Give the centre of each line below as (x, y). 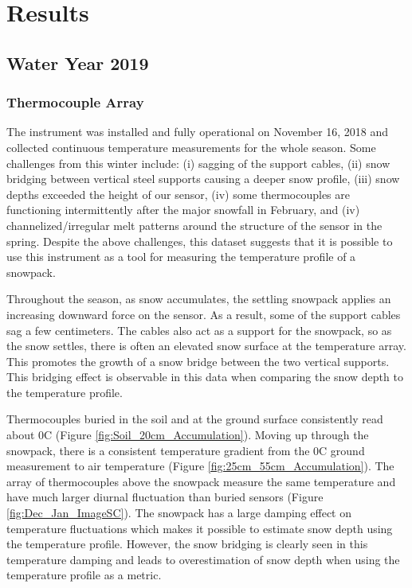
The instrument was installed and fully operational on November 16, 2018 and (198, 132)
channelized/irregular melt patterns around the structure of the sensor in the (194, 225)
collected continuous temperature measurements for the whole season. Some (191, 147)
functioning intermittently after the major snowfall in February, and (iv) (183, 210)
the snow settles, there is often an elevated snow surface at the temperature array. (206, 346)
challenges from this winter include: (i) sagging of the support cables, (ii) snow (198, 163)
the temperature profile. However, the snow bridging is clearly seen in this (187, 544)
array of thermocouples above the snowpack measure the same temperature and (201, 481)
